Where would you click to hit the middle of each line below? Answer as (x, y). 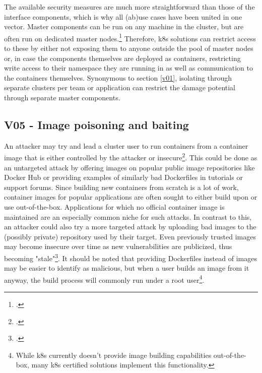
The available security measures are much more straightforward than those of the (129, 7)
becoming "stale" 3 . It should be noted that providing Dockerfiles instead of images (130, 257)
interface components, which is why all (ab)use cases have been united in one (123, 16)
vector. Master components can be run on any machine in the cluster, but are (124, 26)
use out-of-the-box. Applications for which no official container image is (114, 207)
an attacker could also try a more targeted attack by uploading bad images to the (130, 227)
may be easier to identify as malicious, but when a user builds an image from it (127, 268)
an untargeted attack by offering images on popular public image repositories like (129, 167)
